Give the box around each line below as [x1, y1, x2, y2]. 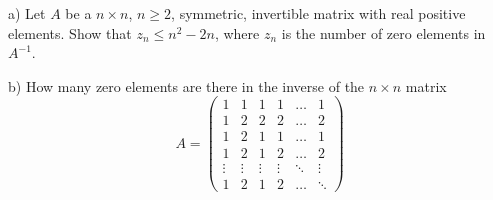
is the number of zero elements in [281, 22, 486, 43]
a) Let [8, 3, 46, 23]
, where [214, 22, 260, 43]
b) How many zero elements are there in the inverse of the [8, 75, 365, 96]
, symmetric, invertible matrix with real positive [171, 3, 466, 23]
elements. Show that [8, 22, 132, 43]
